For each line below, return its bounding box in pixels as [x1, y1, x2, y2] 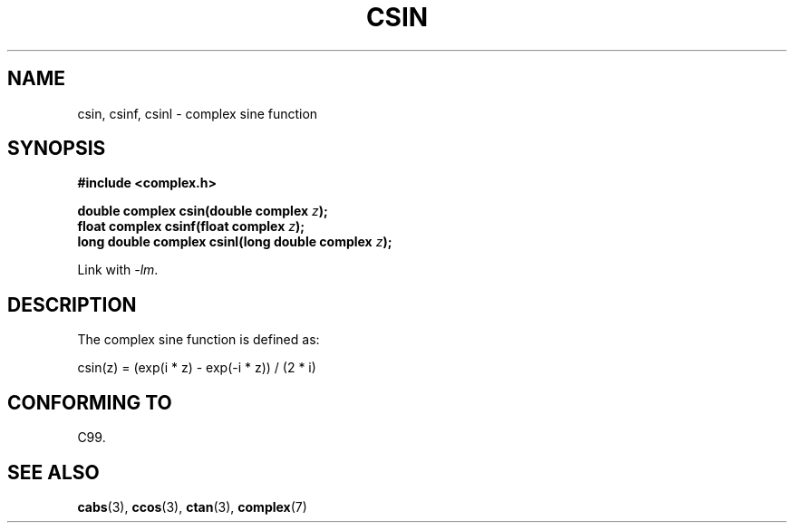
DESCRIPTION [7, 293, 137, 316]
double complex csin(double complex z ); [77, 203, 328, 219]
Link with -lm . [77, 262, 159, 278]
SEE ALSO [7, 460, 100, 484]
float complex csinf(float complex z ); [77, 218, 305, 235]
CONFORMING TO [7, 390, 172, 414]
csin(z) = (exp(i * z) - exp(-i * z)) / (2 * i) [77, 360, 316, 376]
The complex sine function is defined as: [77, 332, 320, 348]
